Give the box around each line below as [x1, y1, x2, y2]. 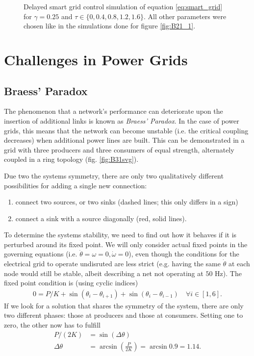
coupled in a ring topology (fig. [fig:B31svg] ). [4, 154, 139, 164]
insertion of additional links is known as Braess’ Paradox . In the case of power [4, 115, 239, 126]
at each [228, 258, 250, 269]
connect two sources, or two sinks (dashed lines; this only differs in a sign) [15, 197, 238, 207]
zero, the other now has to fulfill [4, 320, 101, 330]
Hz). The [215, 268, 242, 278]
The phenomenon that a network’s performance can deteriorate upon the [4, 106, 223, 116]
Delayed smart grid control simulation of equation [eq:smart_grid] [24, 1, 223, 11]
